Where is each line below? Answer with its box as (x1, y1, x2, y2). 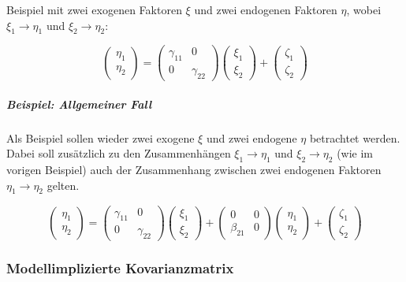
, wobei (346, 2, 382, 17)
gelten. (47, 176, 80, 193)
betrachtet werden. (309, 129, 400, 146)
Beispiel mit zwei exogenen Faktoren (6, 2, 182, 17)
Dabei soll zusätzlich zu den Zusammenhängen (6, 145, 231, 161)
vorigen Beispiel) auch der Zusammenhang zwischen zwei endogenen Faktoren (6, 161, 382, 178)
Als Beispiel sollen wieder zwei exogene (6, 129, 195, 146)
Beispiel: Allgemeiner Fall (6, 95, 152, 112)
